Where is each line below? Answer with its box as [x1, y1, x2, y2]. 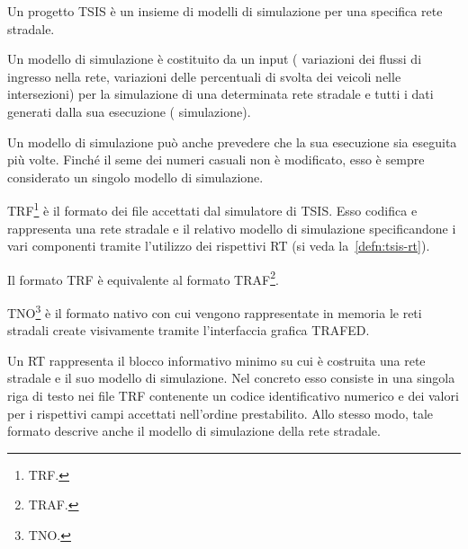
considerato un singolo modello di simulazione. [7, 167, 264, 186]
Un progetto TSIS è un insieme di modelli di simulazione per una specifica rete [7, 2, 443, 20]
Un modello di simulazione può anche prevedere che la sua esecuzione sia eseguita [7, 132, 457, 151]
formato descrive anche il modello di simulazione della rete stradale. [7, 421, 381, 440]
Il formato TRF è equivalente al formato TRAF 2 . [7, 267, 279, 288]
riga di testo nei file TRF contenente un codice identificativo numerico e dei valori [7, 386, 459, 405]
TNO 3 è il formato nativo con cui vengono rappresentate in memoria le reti [7, 301, 422, 322]
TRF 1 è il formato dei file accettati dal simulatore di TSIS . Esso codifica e [7, 199, 418, 219]
